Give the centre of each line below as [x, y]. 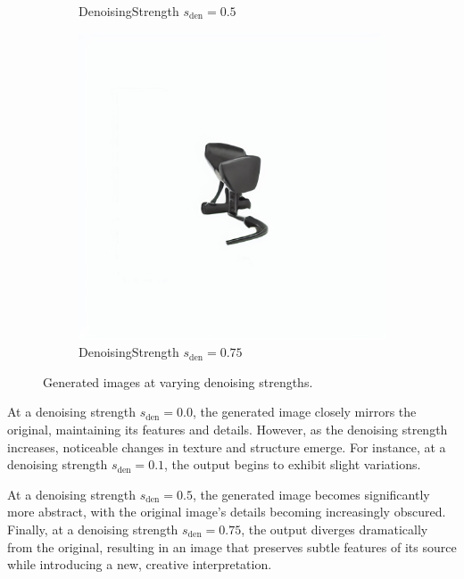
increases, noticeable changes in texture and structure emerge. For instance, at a [227, 447]
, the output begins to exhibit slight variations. [293, 464]
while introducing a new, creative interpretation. [140, 564]
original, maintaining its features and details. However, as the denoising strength [228, 429]
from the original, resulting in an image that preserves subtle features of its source [232, 546]
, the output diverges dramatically [335, 529]
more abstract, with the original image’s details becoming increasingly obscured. [227, 512]
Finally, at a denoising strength [93, 529]
